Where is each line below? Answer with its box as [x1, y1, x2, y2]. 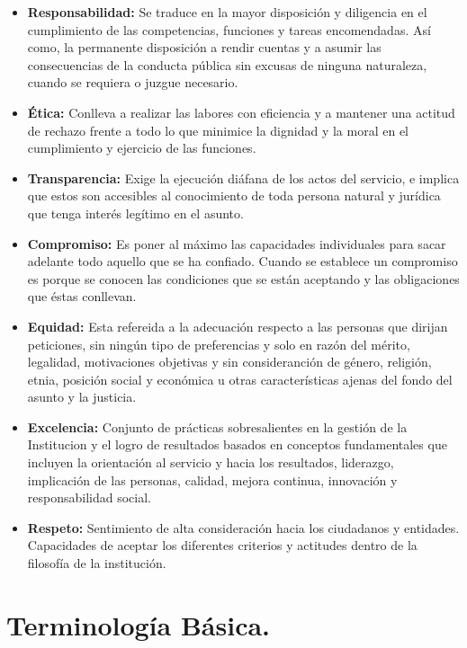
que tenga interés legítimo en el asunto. [27, 203, 244, 222]
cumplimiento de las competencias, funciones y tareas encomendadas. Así [27, 20, 431, 39]
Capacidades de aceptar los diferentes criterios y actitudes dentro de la [27, 536, 418, 555]
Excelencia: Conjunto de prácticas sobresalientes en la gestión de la [27, 417, 408, 436]
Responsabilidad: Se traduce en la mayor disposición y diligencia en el [27, 3, 427, 21]
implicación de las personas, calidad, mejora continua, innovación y [27, 470, 398, 489]
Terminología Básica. [6, 606, 271, 643]
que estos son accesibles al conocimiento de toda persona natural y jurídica [27, 186, 441, 205]
